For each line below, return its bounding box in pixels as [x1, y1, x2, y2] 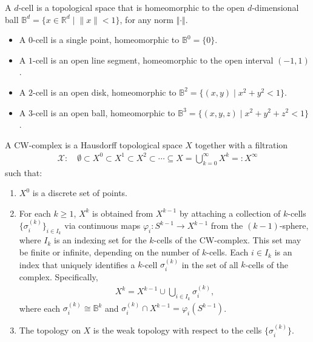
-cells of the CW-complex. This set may [153, 234, 301, 246]
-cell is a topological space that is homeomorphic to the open [18, 1, 245, 13]
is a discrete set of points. [32, 186, 128, 199]
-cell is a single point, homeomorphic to [32, 33, 180, 46]
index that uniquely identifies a [19, 258, 135, 271]
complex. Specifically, [19, 270, 98, 283]
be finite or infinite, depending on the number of [19, 246, 200, 258]
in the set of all [181, 258, 238, 271]
